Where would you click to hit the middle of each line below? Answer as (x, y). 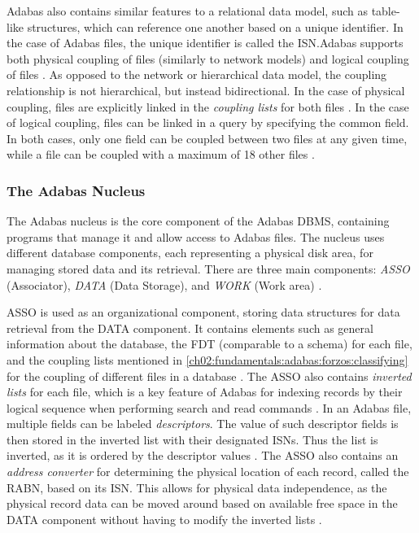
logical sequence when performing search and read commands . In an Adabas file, (209, 407)
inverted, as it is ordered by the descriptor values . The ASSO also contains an (203, 455)
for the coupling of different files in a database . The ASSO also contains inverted (209, 376)
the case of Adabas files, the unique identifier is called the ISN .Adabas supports (205, 43)
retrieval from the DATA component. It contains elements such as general (190, 328)
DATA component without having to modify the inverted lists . (164, 519)
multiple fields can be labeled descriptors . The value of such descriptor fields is (203, 424)
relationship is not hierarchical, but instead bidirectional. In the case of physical (206, 90)
